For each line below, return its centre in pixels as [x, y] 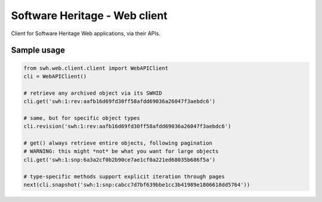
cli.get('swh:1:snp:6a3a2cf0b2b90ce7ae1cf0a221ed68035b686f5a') [120, 160]
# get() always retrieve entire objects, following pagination [118, 143]
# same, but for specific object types [82, 118]
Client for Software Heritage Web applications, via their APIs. [86, 33]
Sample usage [38, 50]
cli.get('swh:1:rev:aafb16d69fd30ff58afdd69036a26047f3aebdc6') [120, 102]
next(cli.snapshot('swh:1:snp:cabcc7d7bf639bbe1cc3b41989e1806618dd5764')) [137, 185]
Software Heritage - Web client [89, 15]
